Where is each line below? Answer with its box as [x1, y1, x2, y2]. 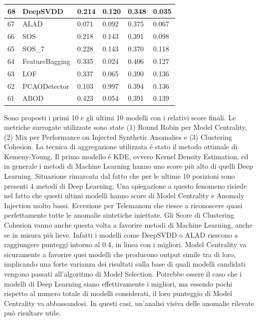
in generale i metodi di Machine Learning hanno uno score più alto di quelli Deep [4, 161, 253, 171]
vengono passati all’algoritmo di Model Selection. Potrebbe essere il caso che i [4, 269, 242, 279]
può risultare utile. [4, 308, 61, 318]
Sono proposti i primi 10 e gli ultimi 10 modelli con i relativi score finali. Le [4, 112, 236, 122]
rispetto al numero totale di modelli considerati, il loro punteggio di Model [4, 288, 232, 299]
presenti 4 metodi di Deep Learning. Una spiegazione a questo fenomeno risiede [4, 180, 247, 191]
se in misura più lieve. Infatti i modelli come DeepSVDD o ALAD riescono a [4, 229, 238, 240]
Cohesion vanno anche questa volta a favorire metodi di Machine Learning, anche [4, 220, 253, 230]
